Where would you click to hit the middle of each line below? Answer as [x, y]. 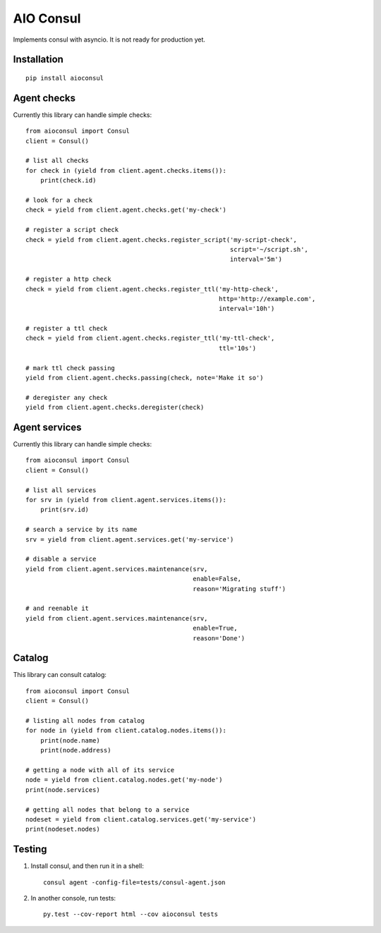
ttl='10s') [238, 348]
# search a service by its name [81, 530]
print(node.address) [75, 750]
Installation [38, 60]
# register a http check [68, 279]
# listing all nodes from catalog [85, 720]
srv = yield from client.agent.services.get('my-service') [130, 539]
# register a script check [72, 230]
